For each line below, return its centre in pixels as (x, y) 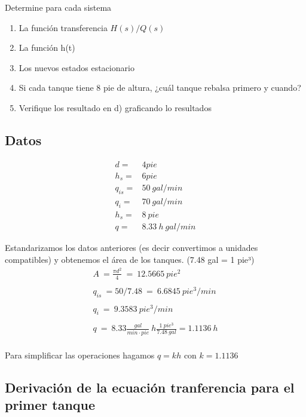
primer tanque (50, 405)
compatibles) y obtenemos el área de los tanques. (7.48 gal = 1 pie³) (130, 260)
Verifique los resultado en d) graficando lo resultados (115, 107)
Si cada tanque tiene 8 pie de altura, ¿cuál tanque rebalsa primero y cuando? (160, 88)
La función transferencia (63, 27)
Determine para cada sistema (58, 7)
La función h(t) (47, 47)
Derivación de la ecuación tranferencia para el (150, 387)
